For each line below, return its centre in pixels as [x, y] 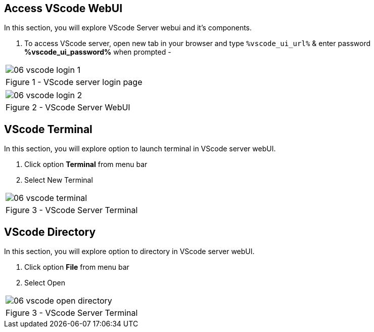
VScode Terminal [48, 129]
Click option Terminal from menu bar [86, 164]
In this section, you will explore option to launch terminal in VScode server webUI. [140, 149]
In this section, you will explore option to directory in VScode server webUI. [129, 252]
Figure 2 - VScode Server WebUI [68, 108]
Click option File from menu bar [77, 267]
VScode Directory [50, 232]
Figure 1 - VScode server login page [74, 82]
